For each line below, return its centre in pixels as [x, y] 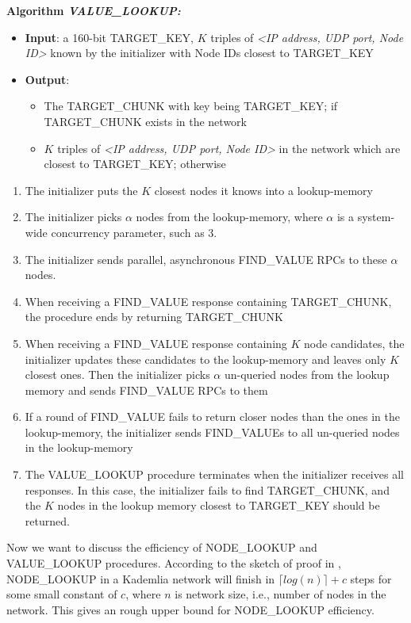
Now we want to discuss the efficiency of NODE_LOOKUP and [162, 547]
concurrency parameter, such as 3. [134, 232]
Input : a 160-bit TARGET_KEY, [109, 37]
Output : [47, 79]
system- [376, 217]
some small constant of [62, 594]
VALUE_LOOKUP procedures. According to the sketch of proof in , [174, 563]
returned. [47, 520]
